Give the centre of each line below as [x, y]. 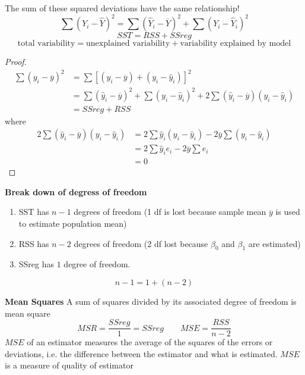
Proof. [16, 62]
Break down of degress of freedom [76, 191]
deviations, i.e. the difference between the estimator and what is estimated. [141, 353]
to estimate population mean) [73, 224]
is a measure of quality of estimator [69, 365]
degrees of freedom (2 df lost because [141, 243]
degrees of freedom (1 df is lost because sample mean [170, 212]
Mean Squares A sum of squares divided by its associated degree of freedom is [151, 301]
